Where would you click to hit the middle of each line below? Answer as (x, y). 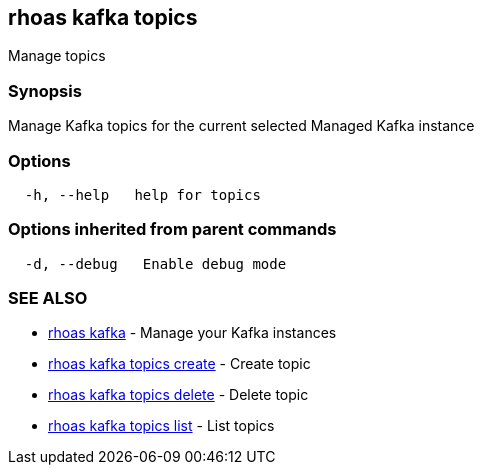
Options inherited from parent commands (172, 229)
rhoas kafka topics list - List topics (161, 426)
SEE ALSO (48, 298)
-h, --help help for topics (142, 194)
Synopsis (45, 90)
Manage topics (57, 56)
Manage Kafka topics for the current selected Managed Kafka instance (241, 126)
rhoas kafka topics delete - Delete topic (178, 395)
